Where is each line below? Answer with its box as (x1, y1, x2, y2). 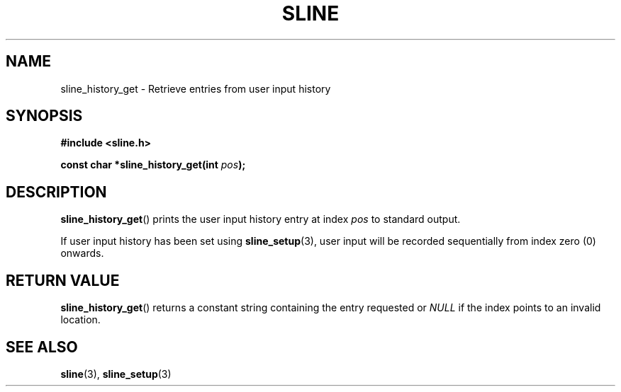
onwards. (60, 247, 104, 260)
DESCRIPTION (6, 183, 107, 201)
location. (60, 313, 101, 326)
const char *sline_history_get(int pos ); (60, 158, 246, 171)
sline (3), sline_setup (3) (60, 367, 172, 380)
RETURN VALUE (6, 271, 120, 289)
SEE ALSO (6, 338, 78, 356)
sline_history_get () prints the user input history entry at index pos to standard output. (60, 213, 461, 226)
